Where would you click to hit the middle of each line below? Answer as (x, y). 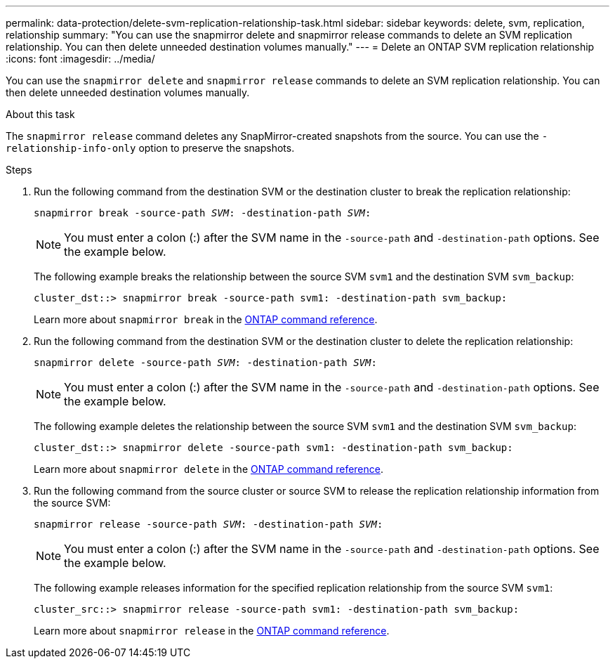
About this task (40, 114)
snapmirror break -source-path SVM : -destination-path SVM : (203, 213)
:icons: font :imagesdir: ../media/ (80, 59)
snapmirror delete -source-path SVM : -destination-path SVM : (205, 363)
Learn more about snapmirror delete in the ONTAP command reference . (209, 469)
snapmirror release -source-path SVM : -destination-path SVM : (209, 524)
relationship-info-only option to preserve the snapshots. (150, 148)
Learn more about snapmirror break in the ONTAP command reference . (206, 319)
